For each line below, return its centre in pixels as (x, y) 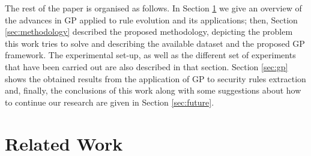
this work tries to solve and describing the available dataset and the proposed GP (155, 43)
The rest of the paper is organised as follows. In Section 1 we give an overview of (153, 8)
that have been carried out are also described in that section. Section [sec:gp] (146, 66)
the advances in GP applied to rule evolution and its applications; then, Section (151, 19)
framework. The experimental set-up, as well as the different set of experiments (150, 55)
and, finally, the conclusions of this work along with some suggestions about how (153, 90)
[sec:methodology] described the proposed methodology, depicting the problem (149, 31)
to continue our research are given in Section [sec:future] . (110, 102)
